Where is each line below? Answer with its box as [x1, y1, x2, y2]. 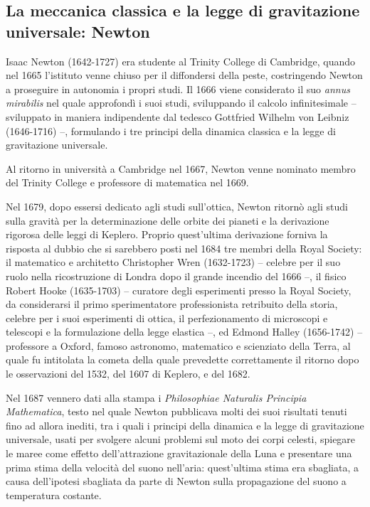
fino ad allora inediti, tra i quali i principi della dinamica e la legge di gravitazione [6, 417, 364, 432]
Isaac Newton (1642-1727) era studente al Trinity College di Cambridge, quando [6, 53, 356, 68]
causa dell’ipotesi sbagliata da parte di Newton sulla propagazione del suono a [6, 474, 347, 489]
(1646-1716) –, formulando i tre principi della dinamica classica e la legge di [6, 123, 336, 138]
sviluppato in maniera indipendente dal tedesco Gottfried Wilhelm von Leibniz [6, 109, 349, 124]
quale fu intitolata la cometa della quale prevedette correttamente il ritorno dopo [6, 352, 359, 367]
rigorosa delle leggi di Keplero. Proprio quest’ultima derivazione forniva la [6, 227, 328, 242]
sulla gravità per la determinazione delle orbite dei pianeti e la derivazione [6, 213, 329, 228]
